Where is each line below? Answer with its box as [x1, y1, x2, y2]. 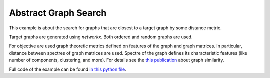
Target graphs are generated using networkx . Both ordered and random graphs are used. [9, 34, 193, 40]
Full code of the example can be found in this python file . [9, 66, 127, 72]
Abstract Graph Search [9, 7, 107, 18]
